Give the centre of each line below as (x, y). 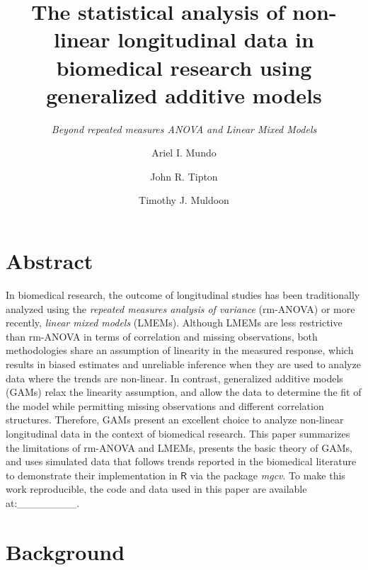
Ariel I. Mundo (184, 153)
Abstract (50, 261)
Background (65, 551)
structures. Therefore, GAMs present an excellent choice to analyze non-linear (175, 420)
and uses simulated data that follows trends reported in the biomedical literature (181, 461)
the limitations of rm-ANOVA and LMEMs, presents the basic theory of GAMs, (179, 447)
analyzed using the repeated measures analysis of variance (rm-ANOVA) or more (180, 308)
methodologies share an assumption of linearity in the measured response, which (180, 350)
